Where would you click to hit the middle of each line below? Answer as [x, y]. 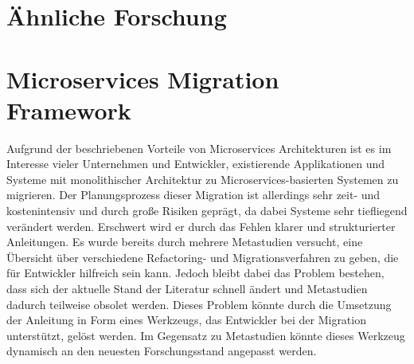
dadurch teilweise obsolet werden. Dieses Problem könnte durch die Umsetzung [199, 304]
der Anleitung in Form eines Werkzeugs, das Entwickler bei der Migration [186, 320]
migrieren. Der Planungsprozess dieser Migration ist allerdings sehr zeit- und [193, 195]
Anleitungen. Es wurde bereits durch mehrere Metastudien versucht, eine [185, 242]
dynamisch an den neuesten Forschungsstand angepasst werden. [162, 351]
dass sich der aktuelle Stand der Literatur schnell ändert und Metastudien [187, 289]
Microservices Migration [143, 78]
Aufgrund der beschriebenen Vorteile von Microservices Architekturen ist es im [199, 148]
